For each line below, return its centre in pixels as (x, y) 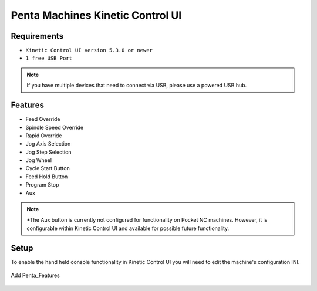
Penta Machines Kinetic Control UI (96, 15)
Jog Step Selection (48, 152)
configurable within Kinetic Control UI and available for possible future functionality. (128, 228)
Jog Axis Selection (48, 144)
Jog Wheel (39, 160)
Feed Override (43, 119)
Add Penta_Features (35, 275)
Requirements (37, 36)
